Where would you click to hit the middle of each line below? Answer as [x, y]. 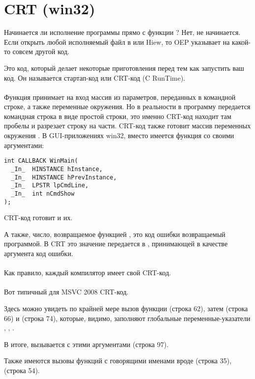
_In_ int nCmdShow [43, 193]
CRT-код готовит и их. [38, 218]
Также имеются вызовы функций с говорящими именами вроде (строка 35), [118, 361]
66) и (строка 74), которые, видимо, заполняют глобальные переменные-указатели [127, 318]
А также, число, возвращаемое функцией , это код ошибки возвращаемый [115, 234]
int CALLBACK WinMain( [41, 161]
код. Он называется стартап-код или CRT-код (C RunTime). [95, 77]
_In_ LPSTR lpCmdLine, [50, 186]
